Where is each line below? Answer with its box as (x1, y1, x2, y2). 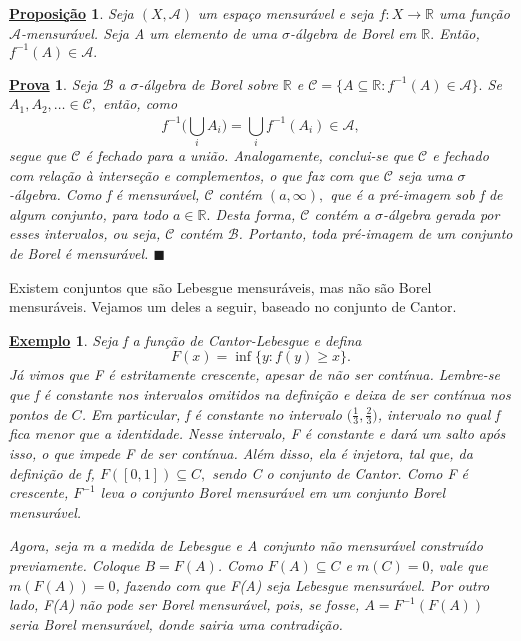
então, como (103, 93, 178, 114)
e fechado (432, 145, 489, 165)
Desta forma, (215, 203, 296, 224)
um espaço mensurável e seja (198, 3, 374, 23)
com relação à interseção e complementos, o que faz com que (9, 164, 379, 185)
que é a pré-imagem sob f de (330, 184, 503, 205)
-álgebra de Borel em (290, 22, 417, 43)
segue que (9, 145, 67, 165)
